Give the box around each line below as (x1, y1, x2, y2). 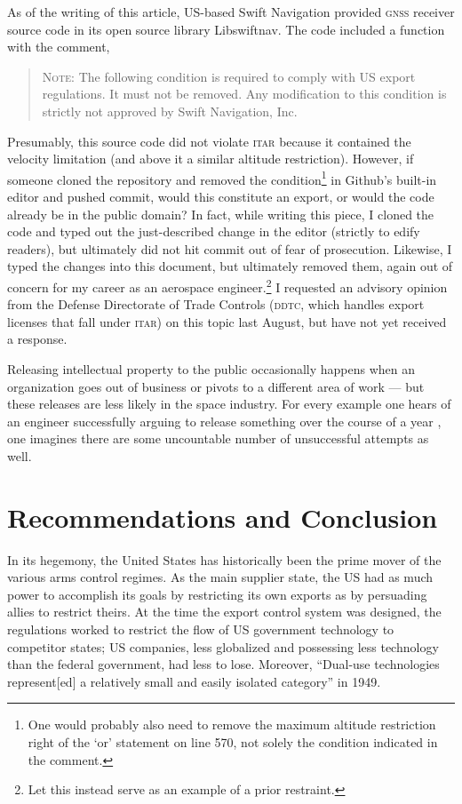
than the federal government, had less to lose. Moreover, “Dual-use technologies (7, 655, 440, 673)
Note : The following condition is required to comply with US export (42, 67, 416, 85)
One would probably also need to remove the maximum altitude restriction (28, 715, 436, 734)
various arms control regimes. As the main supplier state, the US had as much (7, 568, 434, 586)
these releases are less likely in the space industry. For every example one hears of (7, 394, 451, 413)
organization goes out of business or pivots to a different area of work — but (7, 377, 425, 395)
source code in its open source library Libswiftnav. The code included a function (7, 20, 445, 38)
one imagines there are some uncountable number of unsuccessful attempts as (7, 429, 429, 448)
